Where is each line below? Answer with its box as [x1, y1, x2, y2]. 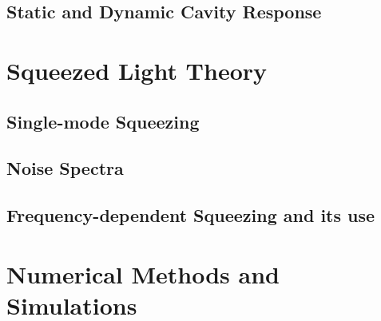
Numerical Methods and [6, 257, 280, 290]
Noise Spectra [6, 156, 124, 180]
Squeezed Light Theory [6, 53, 268, 86]
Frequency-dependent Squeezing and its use [6, 203, 375, 228]
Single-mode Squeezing [6, 109, 200, 133]
